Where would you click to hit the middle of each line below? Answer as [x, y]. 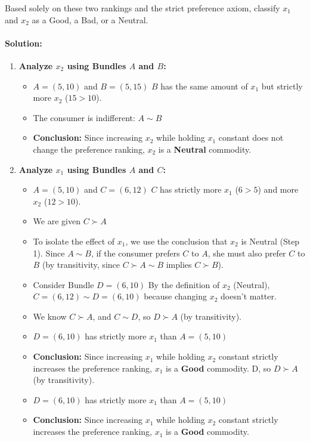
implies [179, 265]
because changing [176, 296]
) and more [278, 189]
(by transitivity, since [81, 265]
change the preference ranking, [89, 149]
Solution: [24, 43]
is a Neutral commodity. [205, 149]
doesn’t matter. [249, 296]
